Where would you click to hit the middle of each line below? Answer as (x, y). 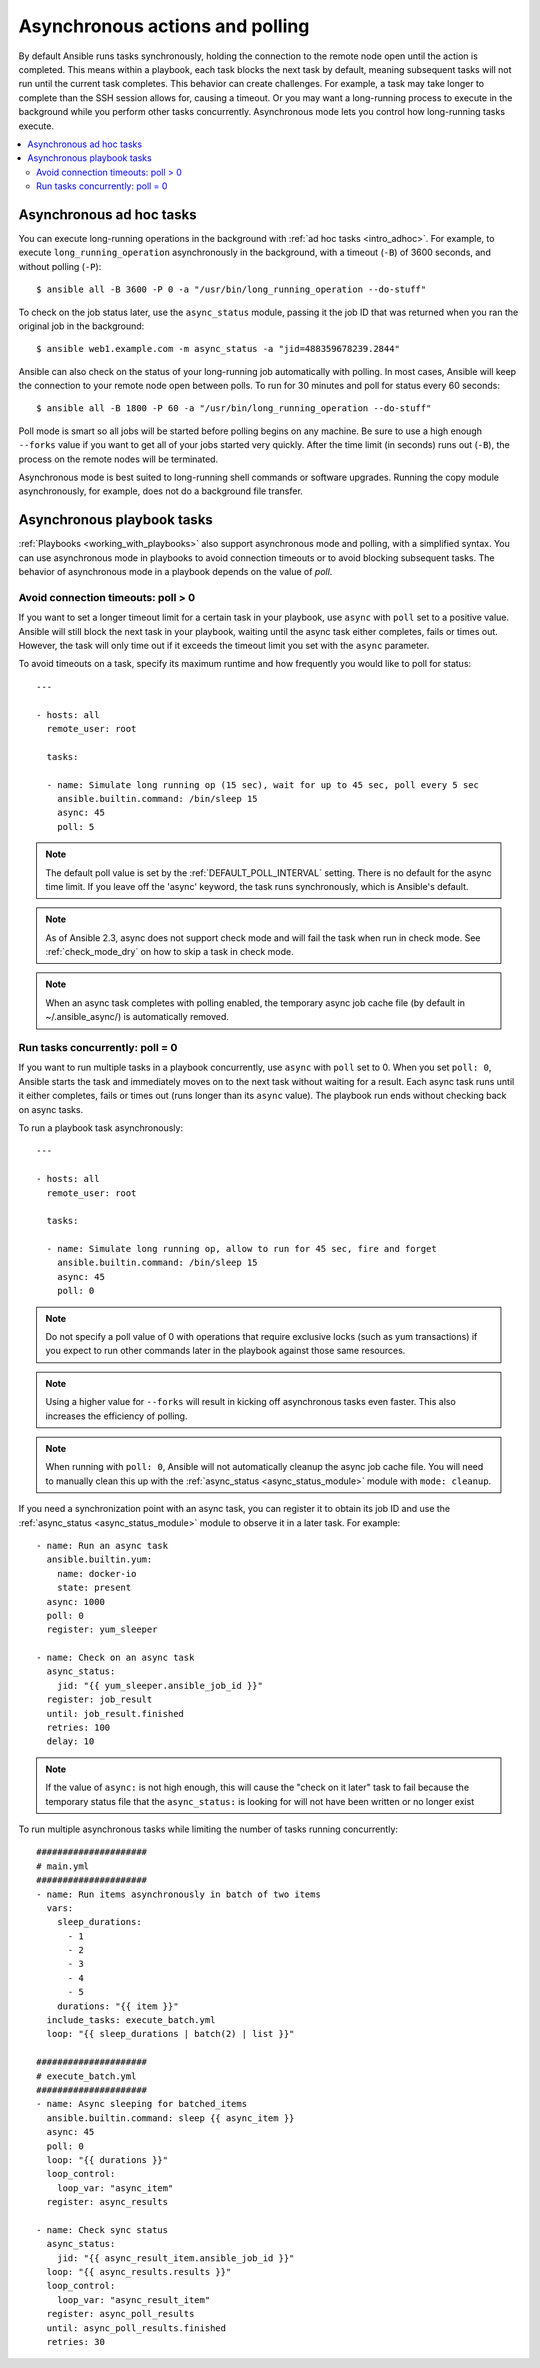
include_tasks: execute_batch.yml (131, 2020)
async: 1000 (75, 1601)
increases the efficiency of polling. (116, 1416)
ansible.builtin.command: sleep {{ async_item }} (170, 2118)
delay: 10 (70, 1741)
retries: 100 (78, 1728)
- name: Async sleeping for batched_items (142, 2104)
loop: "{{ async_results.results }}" (139, 2272)
